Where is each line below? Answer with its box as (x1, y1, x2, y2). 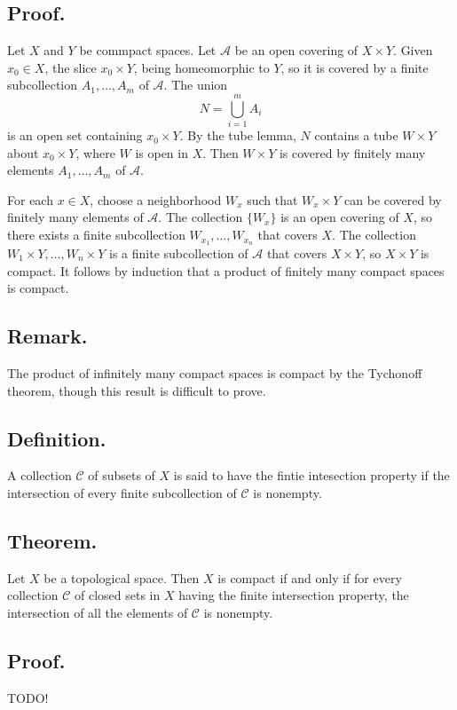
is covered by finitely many (279, 143, 426, 162)
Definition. (7, 424, 106, 452)
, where (75, 143, 115, 162)
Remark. (7, 322, 88, 350)
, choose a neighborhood (90, 190, 222, 209)
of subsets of (88, 466, 155, 485)
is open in (135, 143, 188, 162)
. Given (393, 41, 433, 59)
